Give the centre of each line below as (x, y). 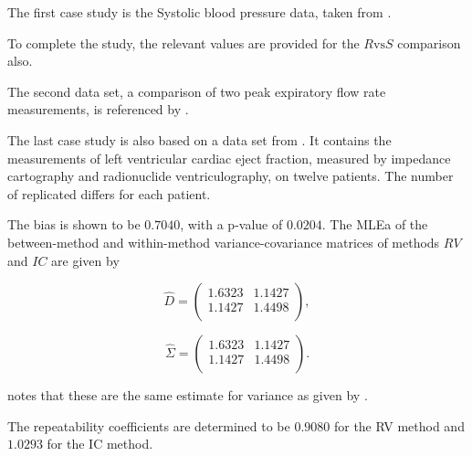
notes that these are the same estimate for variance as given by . (188, 395)
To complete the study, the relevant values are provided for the (184, 42)
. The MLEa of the (375, 224)
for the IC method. (100, 444)
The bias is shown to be (74, 224)
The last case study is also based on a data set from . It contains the (199, 139)
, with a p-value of (231, 224)
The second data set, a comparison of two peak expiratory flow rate (197, 91)
